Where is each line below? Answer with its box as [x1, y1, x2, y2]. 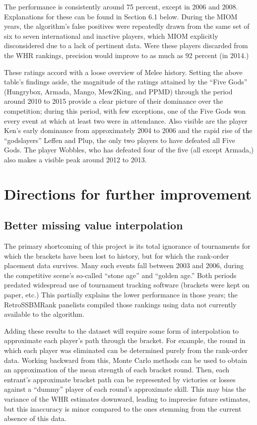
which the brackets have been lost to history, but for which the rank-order [4, 250, 229, 261]
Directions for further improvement [4, 183, 252, 204]
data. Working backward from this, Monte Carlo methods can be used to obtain [4, 354, 248, 365]
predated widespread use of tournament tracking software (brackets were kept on [4, 280, 250, 290]
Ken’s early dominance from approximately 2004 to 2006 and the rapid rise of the [4, 125, 253, 136]
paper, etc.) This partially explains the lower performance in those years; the [4, 289, 238, 300]
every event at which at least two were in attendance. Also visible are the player [4, 115, 248, 126]
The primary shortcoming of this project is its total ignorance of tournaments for [4, 241, 251, 251]
